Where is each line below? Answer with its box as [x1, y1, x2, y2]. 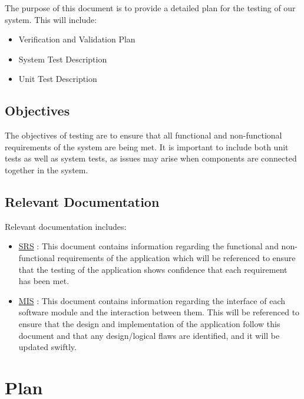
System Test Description [18, 52, 107, 65]
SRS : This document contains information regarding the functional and [18, 240, 279, 252]
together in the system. [5, 163, 88, 176]
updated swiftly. [18, 341, 77, 353]
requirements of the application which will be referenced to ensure [57, 251, 296, 263]
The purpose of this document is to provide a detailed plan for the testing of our [5, 2, 296, 14]
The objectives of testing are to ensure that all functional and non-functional [5, 129, 282, 141]
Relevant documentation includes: [5, 220, 127, 232]
